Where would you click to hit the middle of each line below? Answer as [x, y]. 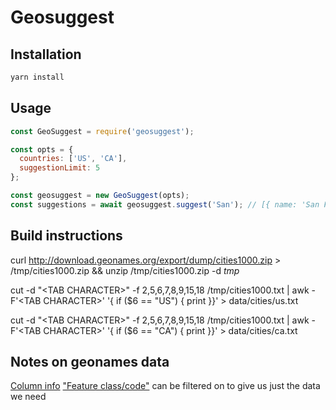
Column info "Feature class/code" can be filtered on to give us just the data [165, 386]
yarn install [37, 77]
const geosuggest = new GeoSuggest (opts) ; [100, 196]
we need [28, 397]
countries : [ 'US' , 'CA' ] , [73, 159]
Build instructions [66, 236]
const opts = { [42, 149]
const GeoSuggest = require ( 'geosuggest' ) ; [102, 131]
